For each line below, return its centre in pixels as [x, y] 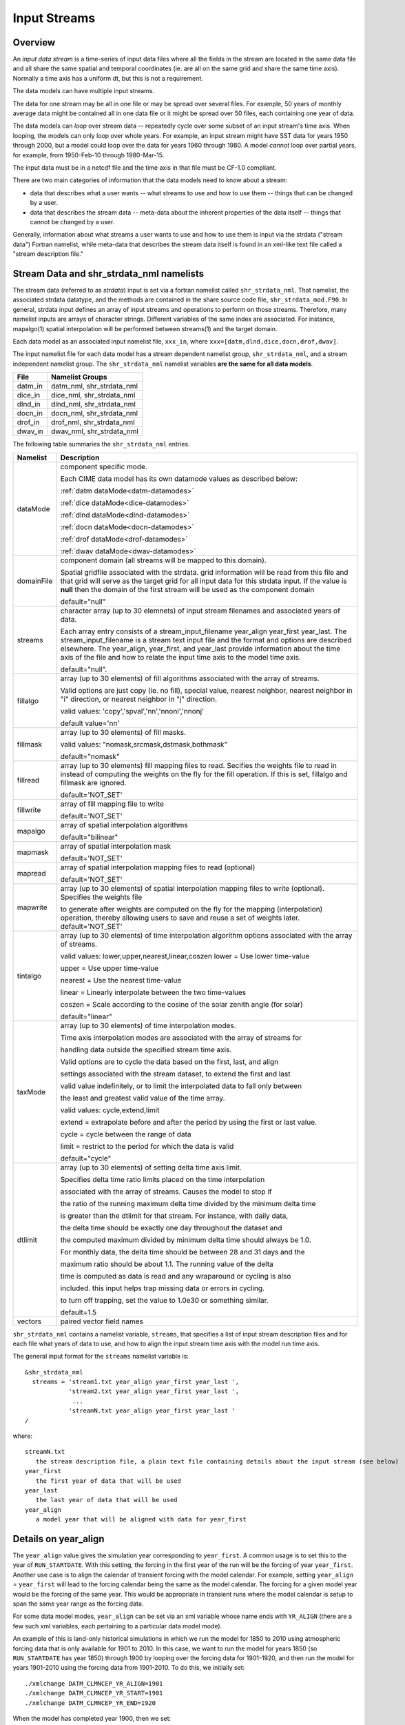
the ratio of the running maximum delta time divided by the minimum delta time [188, 1203]
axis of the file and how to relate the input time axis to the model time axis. [180, 657]
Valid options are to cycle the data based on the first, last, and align [169, 1061]
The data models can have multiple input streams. [84, 91]
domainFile [35, 581]
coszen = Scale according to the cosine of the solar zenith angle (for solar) [181, 1004]
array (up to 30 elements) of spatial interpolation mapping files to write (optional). [193, 888]
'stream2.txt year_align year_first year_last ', [154, 1391]
